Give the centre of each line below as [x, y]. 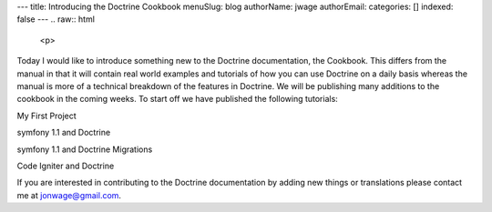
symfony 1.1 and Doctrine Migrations [85, 149]
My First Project [46, 116]
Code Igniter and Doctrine [66, 166]
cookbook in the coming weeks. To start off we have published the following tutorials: [178, 99]
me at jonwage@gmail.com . [69, 195]
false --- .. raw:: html [56, 19]
